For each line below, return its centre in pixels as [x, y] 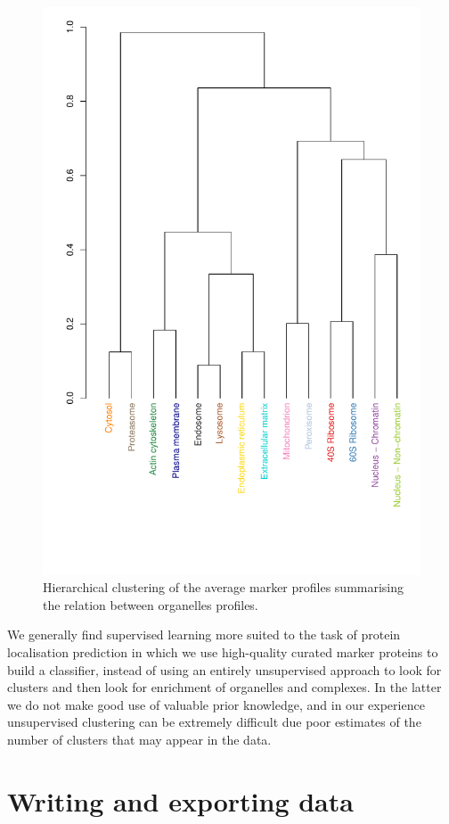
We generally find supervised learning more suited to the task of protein [204, 634]
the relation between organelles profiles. [151, 604]
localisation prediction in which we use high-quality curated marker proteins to [223, 651]
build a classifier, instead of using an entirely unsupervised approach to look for [224, 669]
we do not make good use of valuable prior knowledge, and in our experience [216, 704]
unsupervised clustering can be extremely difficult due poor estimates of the [214, 722]
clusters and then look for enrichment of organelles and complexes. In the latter [224, 687]
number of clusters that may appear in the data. [139, 739]
